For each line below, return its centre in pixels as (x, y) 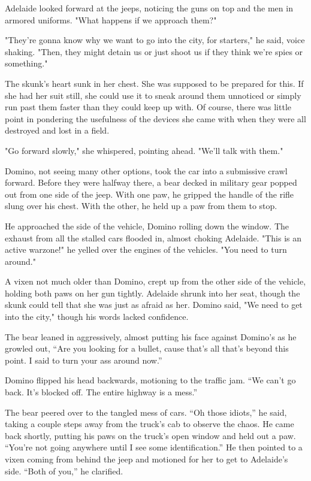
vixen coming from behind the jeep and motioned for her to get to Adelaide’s (147, 459)
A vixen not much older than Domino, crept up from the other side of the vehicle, (155, 281)
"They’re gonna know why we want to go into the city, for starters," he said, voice (155, 40)
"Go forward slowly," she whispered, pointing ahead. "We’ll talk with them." (144, 150)
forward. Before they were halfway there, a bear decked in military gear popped (151, 182)
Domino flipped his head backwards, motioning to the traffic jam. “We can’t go (150, 380)
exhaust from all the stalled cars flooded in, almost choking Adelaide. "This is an (153, 238)
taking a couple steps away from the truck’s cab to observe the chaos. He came (150, 424)
